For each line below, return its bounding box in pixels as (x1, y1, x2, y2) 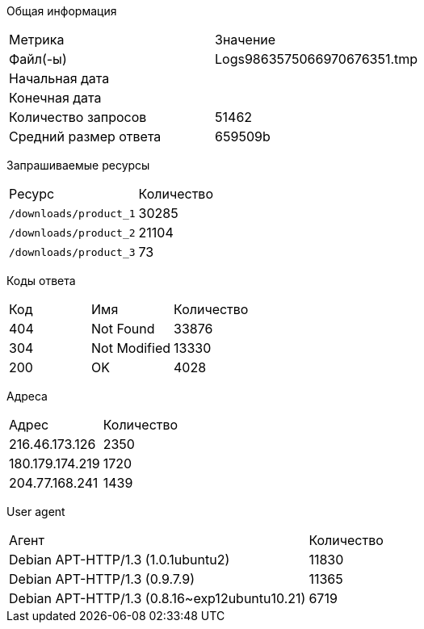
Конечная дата (9, 90, 102, 106)
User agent (6, 505, 65, 518)
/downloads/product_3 (9, 245, 136, 258)
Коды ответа (6, 274, 76, 287)
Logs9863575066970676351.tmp (215, 51, 418, 67)
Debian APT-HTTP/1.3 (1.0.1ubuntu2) (9, 551, 230, 568)
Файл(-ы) (9, 51, 67, 67)
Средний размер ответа (9, 128, 162, 145)
